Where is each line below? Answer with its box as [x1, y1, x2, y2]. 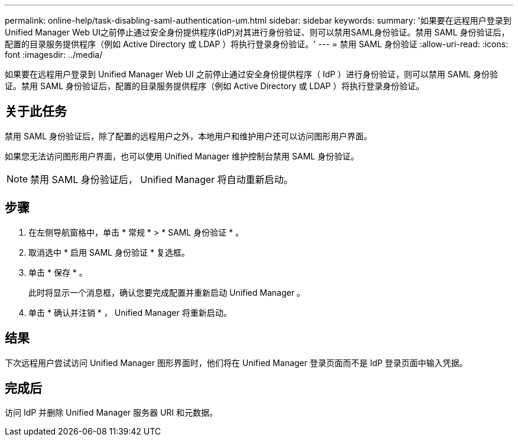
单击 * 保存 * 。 [28, 267, 88, 277]
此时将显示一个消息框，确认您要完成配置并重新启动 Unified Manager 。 [28, 287, 305, 298]
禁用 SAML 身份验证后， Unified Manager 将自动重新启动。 [30, 173, 293, 185]
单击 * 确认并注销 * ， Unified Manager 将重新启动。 [28, 307, 232, 318]
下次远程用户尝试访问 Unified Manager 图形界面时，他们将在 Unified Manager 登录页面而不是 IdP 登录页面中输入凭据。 [5, 357, 468, 368]
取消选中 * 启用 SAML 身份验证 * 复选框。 [28, 247, 190, 257]
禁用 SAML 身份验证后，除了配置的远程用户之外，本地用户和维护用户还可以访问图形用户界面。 [5, 130, 373, 141]
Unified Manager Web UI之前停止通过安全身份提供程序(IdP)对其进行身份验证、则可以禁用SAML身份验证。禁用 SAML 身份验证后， [5, 27, 510, 37]
